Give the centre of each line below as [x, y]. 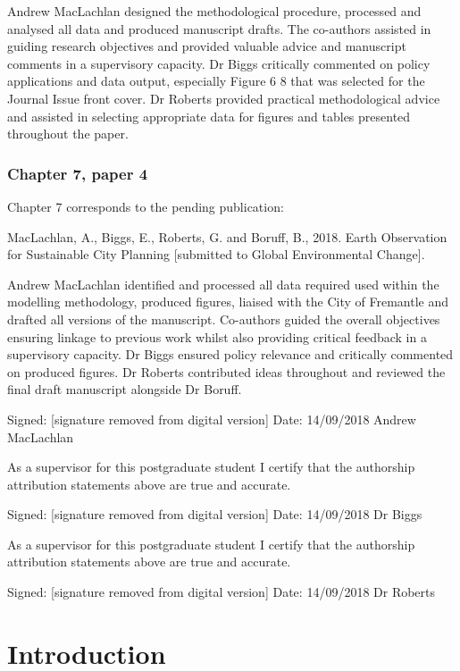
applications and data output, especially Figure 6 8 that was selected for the [216, 81]
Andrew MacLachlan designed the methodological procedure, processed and [214, 11]
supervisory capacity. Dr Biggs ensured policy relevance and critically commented [230, 354]
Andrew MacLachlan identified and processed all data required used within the [223, 284]
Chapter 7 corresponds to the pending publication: [146, 206]
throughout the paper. [68, 134]
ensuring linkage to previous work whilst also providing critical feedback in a [217, 336]
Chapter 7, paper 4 [78, 173]
